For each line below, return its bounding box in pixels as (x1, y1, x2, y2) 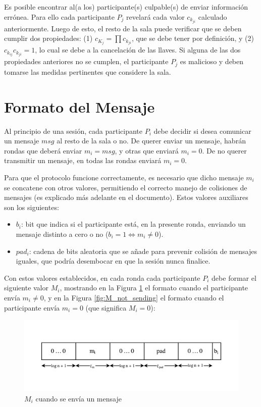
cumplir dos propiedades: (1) (4, 33, 93, 43)
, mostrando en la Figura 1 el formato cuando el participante (60, 282, 248, 293)
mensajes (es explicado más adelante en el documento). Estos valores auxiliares (4, 192, 248, 202)
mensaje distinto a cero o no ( (16, 228, 109, 239)
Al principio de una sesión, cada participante (4, 125, 143, 136)
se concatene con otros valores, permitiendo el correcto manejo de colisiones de (4, 182, 247, 192)
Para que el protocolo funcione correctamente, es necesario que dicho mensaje (4, 172, 244, 183)
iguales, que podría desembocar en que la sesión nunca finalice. (16, 256, 211, 266)
